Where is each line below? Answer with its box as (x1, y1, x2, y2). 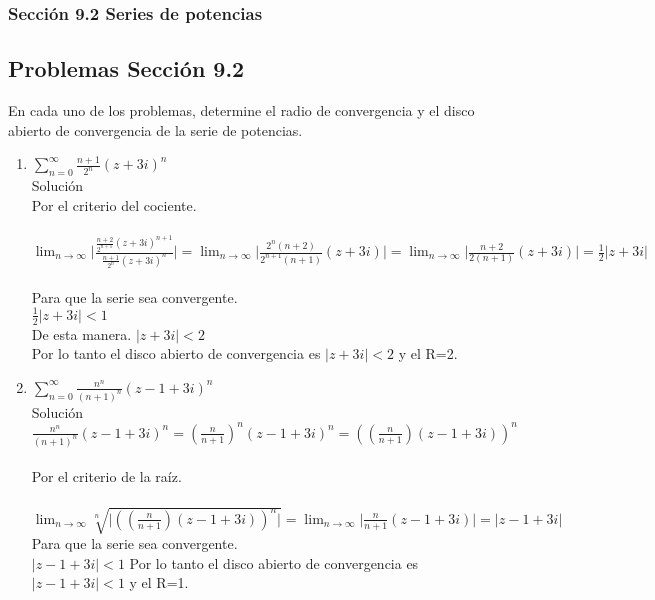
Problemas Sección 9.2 (8, 53, 245, 84)
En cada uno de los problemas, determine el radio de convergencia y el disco (8, 100, 475, 121)
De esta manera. (31, 323, 132, 344)
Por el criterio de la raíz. (31, 466, 182, 487)
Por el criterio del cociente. (31, 194, 197, 215)
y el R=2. (398, 343, 458, 364)
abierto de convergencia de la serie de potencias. (8, 119, 303, 140)
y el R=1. (129, 572, 189, 593)
